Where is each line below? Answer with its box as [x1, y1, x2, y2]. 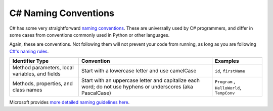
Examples [215, 58, 240, 65]
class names [12, 86, 42, 93]
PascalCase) [81, 89, 111, 96]
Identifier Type [12, 58, 49, 65]
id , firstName [215, 67, 245, 74]
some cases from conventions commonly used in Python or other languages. [9, 32, 170, 38]
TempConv [215, 90, 235, 95]
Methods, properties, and [12, 80, 73, 87]
